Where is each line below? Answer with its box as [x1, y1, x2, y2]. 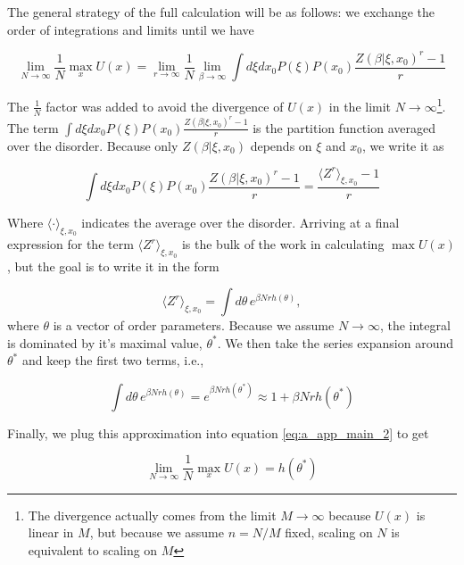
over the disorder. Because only [7, 136, 178, 154]
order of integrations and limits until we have [7, 20, 254, 38]
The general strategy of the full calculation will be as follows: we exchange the [7, 3, 435, 21]
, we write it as [362, 136, 444, 154]
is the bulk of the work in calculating [181, 235, 385, 253]
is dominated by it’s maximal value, [7, 333, 203, 352]
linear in [28, 523, 74, 542]
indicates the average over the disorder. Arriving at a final [81, 213, 400, 232]
